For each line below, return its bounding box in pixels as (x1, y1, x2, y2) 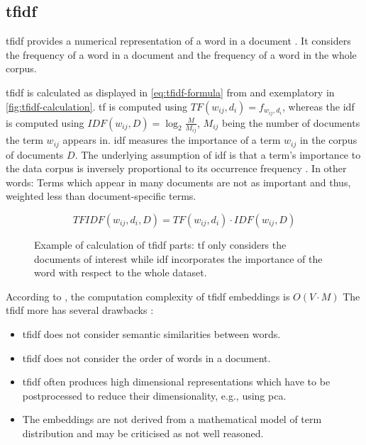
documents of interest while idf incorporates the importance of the (34, 251, 323, 266)
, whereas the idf (282, 98, 355, 113)
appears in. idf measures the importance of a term (62, 133, 281, 147)
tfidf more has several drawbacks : (6, 303, 154, 317)
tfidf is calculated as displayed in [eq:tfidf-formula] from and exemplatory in (6, 84, 335, 99)
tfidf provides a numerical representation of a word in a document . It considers (6, 33, 351, 48)
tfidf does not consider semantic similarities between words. (22, 326, 281, 341)
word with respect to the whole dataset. (34, 265, 207, 280)
